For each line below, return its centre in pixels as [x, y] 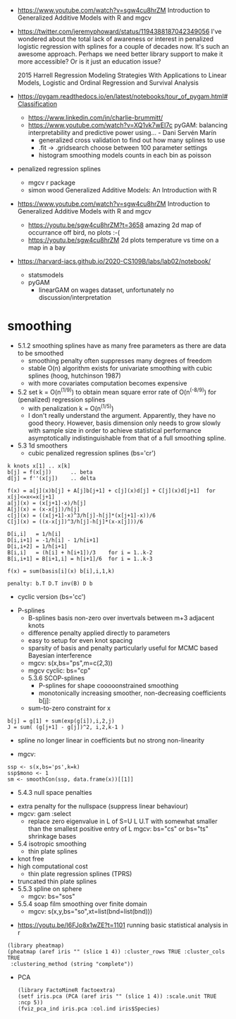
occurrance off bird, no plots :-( [74, 232]
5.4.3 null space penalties [55, 793]
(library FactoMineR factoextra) [67, 990]
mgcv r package [52, 182]
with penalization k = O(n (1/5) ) [71, 407]
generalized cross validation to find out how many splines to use [132, 140]
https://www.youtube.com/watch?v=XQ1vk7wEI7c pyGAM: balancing [128, 125]
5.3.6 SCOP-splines [56, 678]
